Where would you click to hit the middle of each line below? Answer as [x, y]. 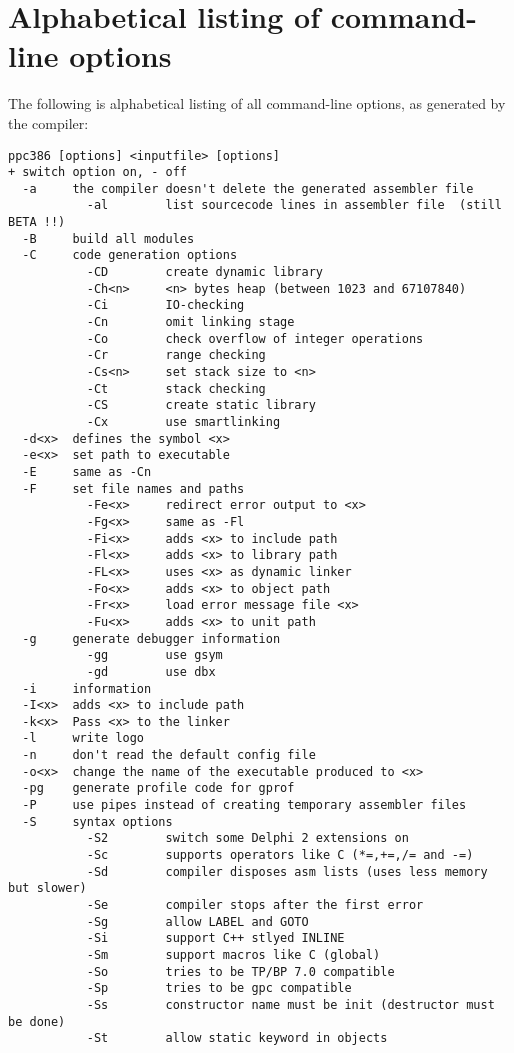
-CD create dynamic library [204, 272]
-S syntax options [97, 821]
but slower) [47, 888]
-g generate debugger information [151, 638]
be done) [37, 1021]
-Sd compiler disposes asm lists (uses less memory [287, 871]
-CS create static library [201, 405]
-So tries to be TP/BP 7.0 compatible [240, 971]
